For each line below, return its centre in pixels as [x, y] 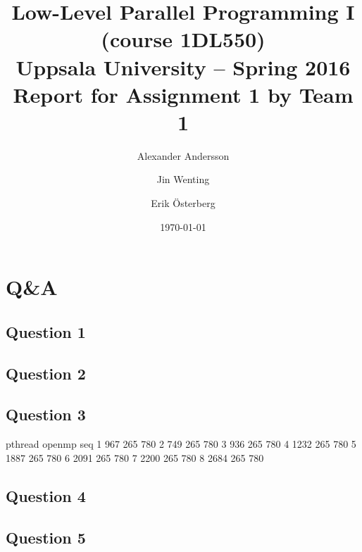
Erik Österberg [183, 203]
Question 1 [46, 331]
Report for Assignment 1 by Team [183, 94]
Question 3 [46, 414]
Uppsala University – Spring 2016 [183, 67]
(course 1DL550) [183, 39]
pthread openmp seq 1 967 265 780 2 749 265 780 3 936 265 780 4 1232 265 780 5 [181, 444]
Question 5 [46, 537]
